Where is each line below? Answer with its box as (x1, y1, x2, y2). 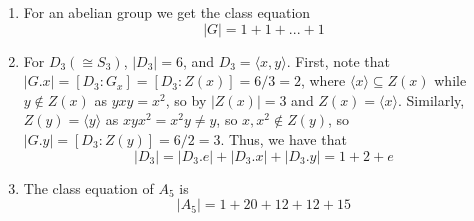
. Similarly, (397, 89, 465, 110)
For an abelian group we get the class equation (23, 2, 311, 22)
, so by (165, 89, 207, 110)
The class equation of (23, 177, 154, 198)
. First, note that (286, 50, 391, 71)
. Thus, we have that (220, 128, 347, 149)
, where (300, 70, 346, 91)
